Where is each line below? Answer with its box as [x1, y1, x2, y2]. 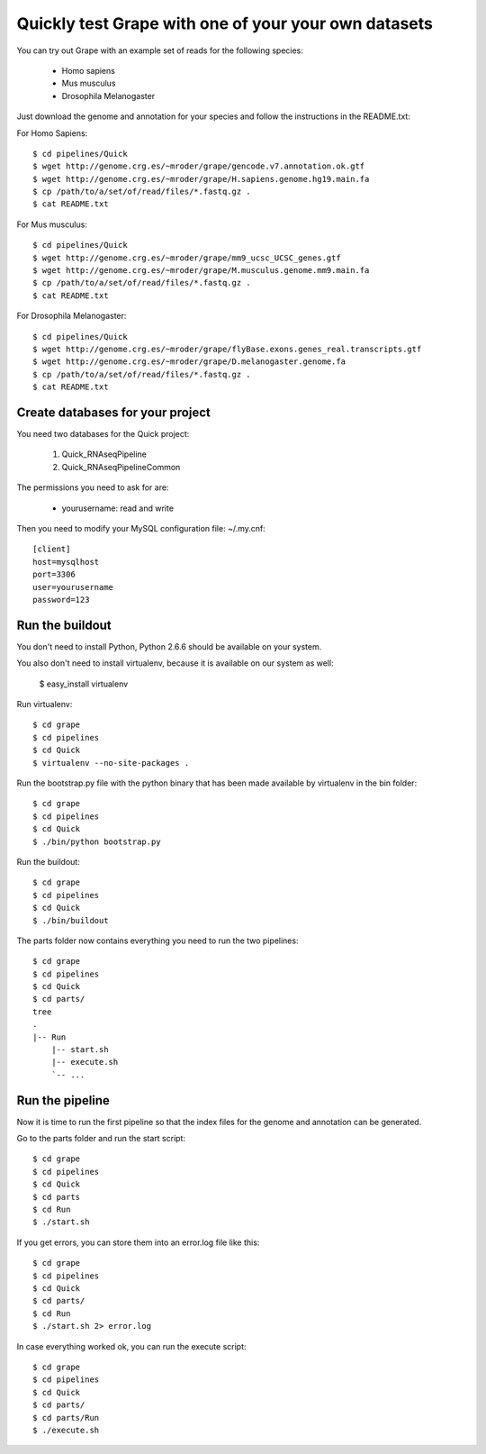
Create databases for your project [16, 404, 211, 420]
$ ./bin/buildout [32, 915, 109, 925]
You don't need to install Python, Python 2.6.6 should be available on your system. [16, 641, 322, 652]
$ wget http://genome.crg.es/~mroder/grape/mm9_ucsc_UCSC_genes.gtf [32, 252, 341, 263]
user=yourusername [32, 582, 114, 592]
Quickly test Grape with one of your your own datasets [16, 14, 434, 33]
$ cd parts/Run [32, 1413, 100, 1422]
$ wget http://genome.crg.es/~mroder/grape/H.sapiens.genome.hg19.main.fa [32, 174, 370, 184]
